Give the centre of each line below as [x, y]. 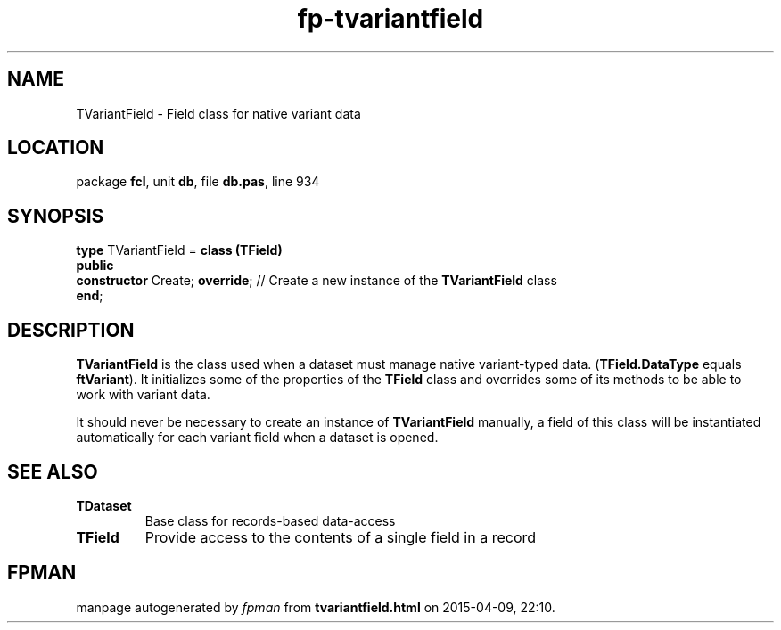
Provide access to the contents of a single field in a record [341, 537]
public [95, 266]
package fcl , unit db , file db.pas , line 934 [198, 182]
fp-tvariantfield [390, 19]
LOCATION [56, 148]
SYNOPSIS [56, 216]
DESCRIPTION [71, 330]
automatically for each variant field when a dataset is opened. [257, 438]
